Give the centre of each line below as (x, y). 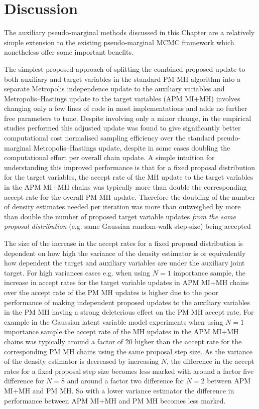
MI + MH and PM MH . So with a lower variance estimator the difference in (119, 390)
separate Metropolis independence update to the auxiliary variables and (114, 89)
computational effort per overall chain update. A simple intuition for (109, 157)
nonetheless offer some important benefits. (69, 52)
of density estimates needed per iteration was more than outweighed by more (122, 207)
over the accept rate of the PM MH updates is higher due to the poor (111, 292)
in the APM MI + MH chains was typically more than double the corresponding (125, 187)
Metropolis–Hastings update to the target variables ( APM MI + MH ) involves (122, 98)
